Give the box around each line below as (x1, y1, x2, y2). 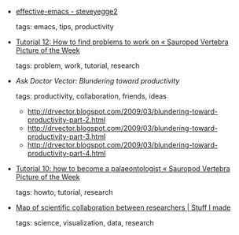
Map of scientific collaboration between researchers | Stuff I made (15, 203, 231, 212)
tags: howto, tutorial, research (15, 188, 113, 196)
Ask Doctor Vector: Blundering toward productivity (15, 76, 180, 85)
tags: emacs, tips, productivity (15, 22, 114, 31)
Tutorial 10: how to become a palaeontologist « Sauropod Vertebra (15, 164, 230, 173)
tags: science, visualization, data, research (15, 218, 155, 227)
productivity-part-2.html (27, 115, 106, 125)
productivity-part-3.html (27, 132, 106, 141)
